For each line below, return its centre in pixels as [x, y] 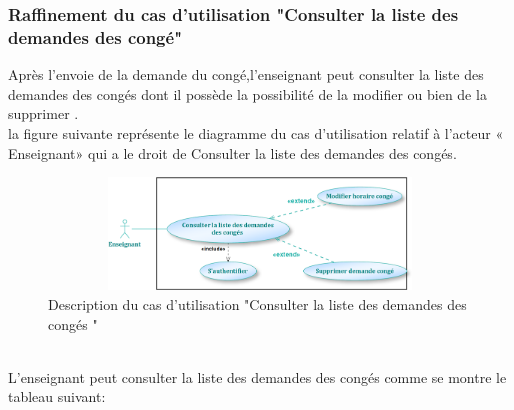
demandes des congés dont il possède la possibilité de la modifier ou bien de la [247, 93]
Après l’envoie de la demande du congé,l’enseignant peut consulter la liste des [246, 74]
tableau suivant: [57, 396]
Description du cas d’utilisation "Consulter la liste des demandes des [257, 304]
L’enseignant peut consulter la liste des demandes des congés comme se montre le [257, 376]
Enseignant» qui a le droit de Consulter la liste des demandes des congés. [232, 152]
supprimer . [43, 113]
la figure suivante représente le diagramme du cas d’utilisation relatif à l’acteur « [256, 132]
